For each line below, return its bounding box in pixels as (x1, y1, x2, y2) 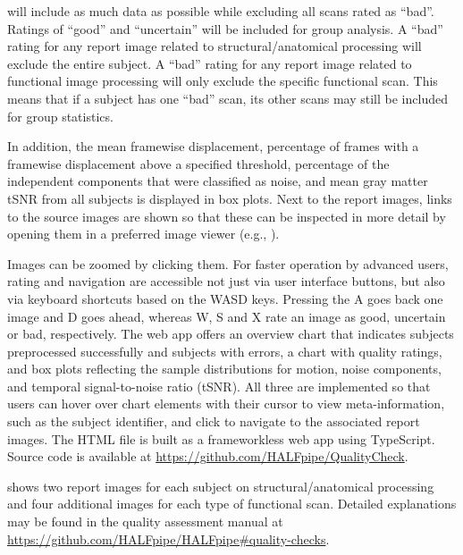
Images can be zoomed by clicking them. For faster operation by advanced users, (7, 254, 449, 273)
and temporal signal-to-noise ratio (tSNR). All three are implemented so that (7, 376, 431, 395)
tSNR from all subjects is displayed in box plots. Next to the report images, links (7, 189, 452, 207)
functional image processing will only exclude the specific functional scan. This (7, 71, 438, 90)
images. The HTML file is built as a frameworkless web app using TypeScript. (7, 429, 435, 448)
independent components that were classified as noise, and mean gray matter (7, 172, 428, 190)
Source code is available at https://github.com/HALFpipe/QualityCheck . (7, 447, 408, 466)
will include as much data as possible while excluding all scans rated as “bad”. (7, 2, 434, 20)
